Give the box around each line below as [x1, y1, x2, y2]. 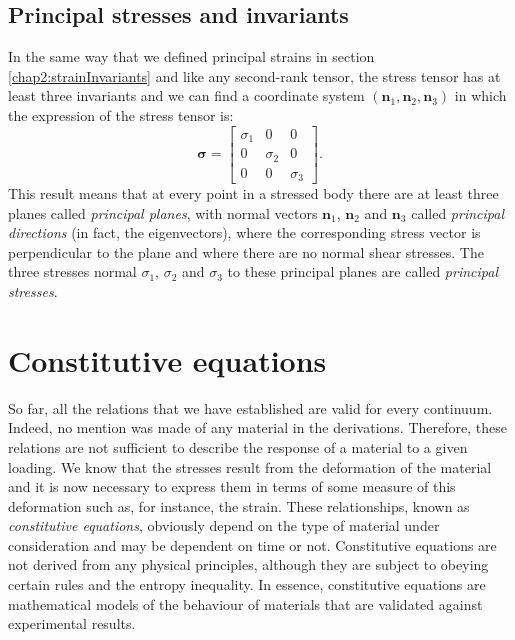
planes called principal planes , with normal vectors [8, 202, 318, 223]
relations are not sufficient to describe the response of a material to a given [8, 436, 468, 457]
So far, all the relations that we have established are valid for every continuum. [8, 397, 493, 418]
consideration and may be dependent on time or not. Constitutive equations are [8, 534, 497, 555]
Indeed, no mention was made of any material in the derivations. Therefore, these [8, 417, 507, 438]
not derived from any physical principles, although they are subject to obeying [8, 554, 489, 575]
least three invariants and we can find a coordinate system [8, 85, 365, 106]
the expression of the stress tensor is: [8, 104, 234, 125]
